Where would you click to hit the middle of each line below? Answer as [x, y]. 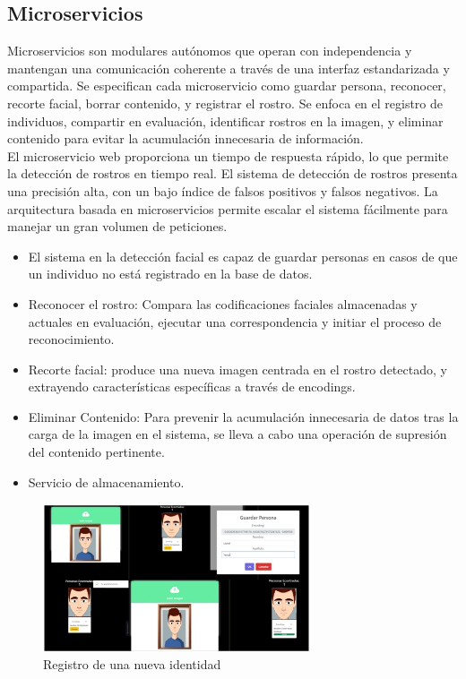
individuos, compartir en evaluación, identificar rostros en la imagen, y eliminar [225, 120]
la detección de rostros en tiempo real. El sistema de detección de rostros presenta [233, 173]
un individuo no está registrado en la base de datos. [170, 274]
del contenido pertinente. [96, 452]
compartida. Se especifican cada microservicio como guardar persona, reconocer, [227, 86]
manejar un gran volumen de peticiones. [117, 226]
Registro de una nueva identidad [132, 664]
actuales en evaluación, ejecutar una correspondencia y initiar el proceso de [235, 321]
